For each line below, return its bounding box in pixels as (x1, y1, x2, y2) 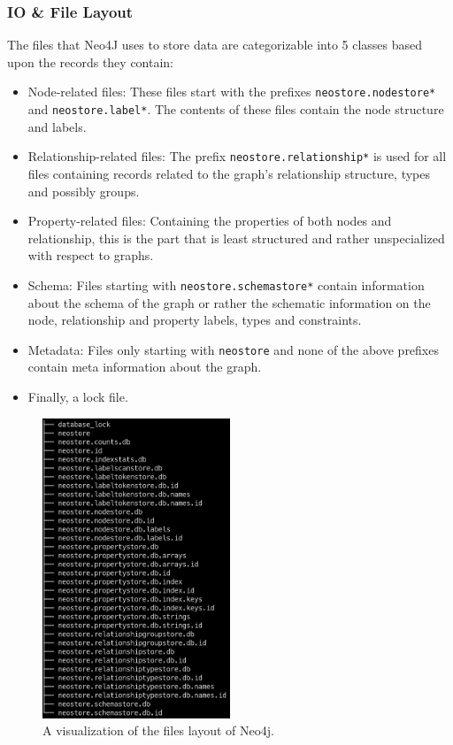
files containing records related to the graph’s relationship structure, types (27, 164, 430, 182)
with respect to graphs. (27, 246, 154, 265)
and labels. (27, 117, 87, 135)
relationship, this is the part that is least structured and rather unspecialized (27, 228, 445, 247)
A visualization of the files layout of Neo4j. (42, 721, 274, 740)
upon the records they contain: (7, 52, 174, 71)
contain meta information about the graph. (27, 357, 262, 376)
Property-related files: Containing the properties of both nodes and (27, 211, 392, 230)
